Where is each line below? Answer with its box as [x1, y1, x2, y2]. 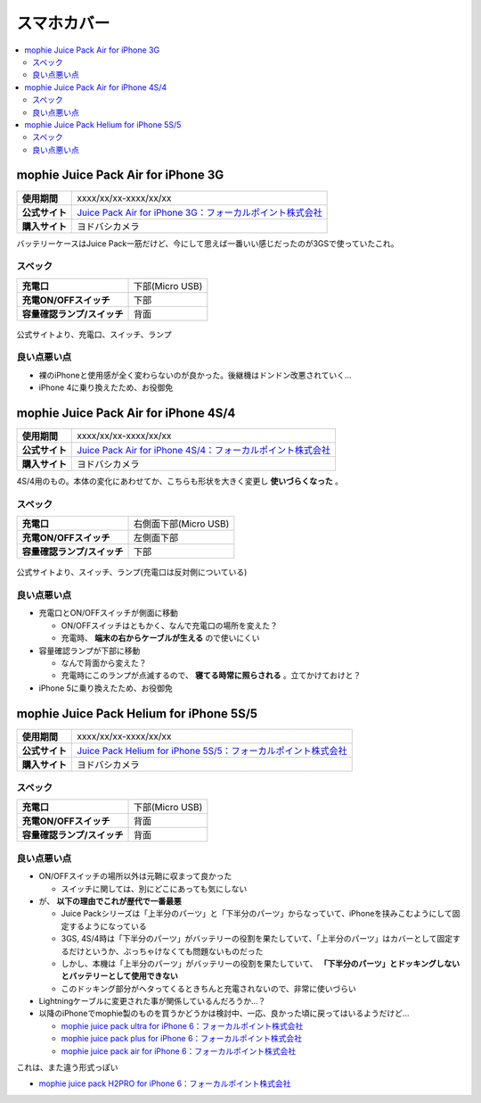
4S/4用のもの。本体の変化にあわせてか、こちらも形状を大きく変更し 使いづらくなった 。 [16, 476, 343, 486]
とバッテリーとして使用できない [61, 971, 178, 982]
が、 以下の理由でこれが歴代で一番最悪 [38, 895, 182, 906]
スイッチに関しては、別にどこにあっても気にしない [61, 883, 248, 894]
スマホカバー [16, 13, 110, 33]
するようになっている [68, 920, 147, 932]
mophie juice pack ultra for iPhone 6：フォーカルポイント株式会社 [61, 1020, 304, 1031]
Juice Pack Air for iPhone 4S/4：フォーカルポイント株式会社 [77, 444, 331, 457]
